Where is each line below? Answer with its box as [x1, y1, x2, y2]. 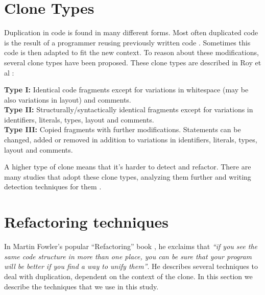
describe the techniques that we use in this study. [4, 281, 159, 291]
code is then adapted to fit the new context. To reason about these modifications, [4, 47, 259, 58]
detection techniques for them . [4, 181, 102, 192]
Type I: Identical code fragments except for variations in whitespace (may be [4, 84, 249, 95]
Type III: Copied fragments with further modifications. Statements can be [4, 124, 241, 135]
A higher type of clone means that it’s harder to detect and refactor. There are [4, 161, 251, 172]
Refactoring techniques [4, 211, 169, 232]
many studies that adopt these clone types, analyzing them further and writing [4, 171, 251, 182]
